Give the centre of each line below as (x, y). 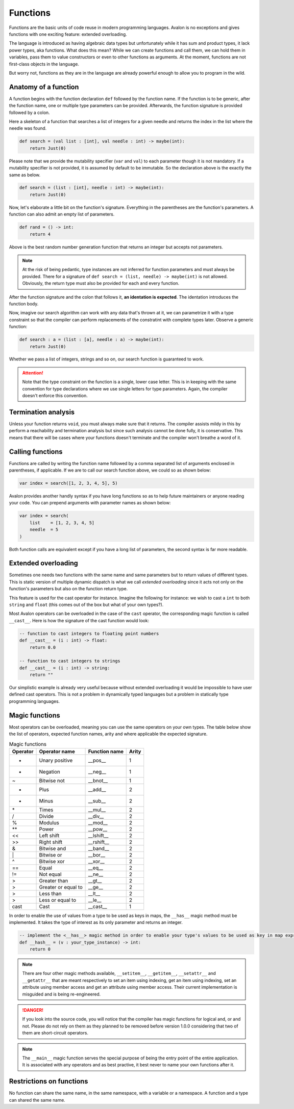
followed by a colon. (29, 112)
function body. (24, 304)
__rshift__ (99, 842)
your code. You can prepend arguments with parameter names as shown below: (90, 503)
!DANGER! (33, 1010)
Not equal (50, 874)
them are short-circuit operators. (55, 1033)
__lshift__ (98, 835)
